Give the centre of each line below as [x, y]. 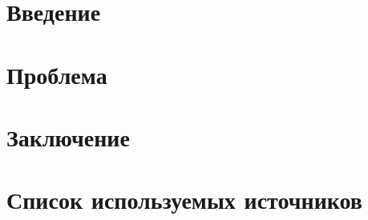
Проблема [57, 74]
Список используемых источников [184, 200]
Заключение [68, 136]
